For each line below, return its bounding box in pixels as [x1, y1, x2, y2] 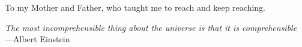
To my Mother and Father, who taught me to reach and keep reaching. [5, 1, 265, 13]
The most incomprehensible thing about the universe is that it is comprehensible [5, 21, 297, 33]
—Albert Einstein [5, 33, 70, 45]
